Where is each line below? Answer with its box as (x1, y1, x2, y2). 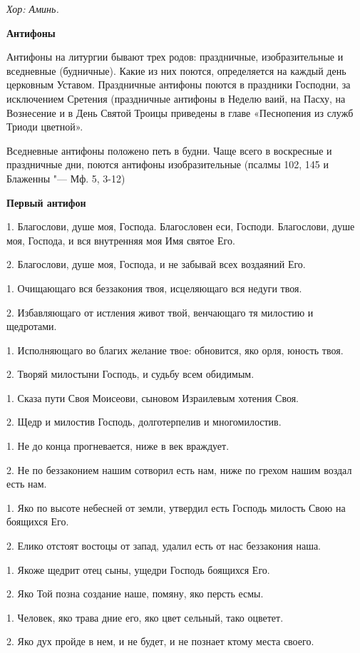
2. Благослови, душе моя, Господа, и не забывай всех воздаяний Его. (6, 257, 306, 272)
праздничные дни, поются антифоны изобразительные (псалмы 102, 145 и (6, 157, 329, 172)
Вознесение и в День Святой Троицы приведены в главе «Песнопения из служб (6, 105, 354, 120)
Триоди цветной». (6, 119, 83, 134)
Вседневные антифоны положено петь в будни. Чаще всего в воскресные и (6, 143, 332, 158)
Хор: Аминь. (6, 1, 59, 16)
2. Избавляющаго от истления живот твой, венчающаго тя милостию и (6, 304, 314, 319)
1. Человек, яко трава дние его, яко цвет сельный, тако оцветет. (6, 610, 284, 624)
